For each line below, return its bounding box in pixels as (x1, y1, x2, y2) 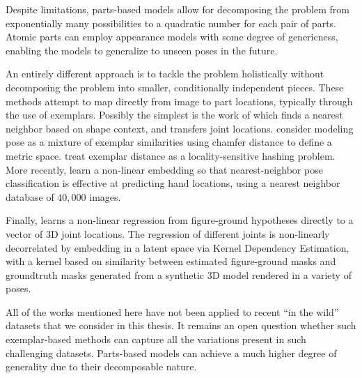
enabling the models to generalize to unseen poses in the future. (6, 43, 278, 57)
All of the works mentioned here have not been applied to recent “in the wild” (6, 304, 339, 319)
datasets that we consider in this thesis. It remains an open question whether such (6, 318, 356, 333)
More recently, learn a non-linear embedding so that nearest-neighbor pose (6, 162, 323, 176)
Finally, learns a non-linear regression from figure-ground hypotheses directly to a (6, 213, 354, 227)
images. (89, 189, 121, 204)
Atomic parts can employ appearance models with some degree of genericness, (6, 29, 338, 44)
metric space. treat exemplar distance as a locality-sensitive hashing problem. (6, 148, 336, 162)
